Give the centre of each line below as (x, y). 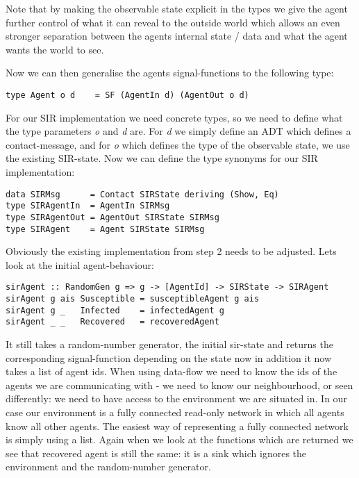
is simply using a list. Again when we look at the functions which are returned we (179, 439)
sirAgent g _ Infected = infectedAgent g (115, 310)
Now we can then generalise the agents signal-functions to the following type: (170, 73)
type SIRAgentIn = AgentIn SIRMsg (88, 206)
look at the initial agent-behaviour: (80, 264)
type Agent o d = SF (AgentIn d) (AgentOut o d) (127, 95)
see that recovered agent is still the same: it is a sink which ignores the (156, 453)
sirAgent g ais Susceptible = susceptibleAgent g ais (133, 299)
